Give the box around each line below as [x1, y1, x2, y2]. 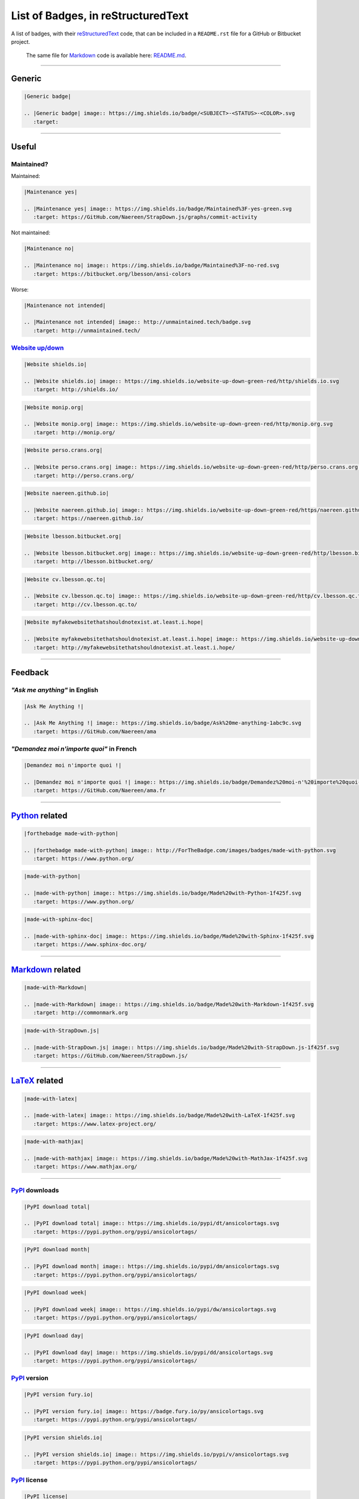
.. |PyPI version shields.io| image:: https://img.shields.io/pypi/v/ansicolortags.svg [23, 1451, 289, 1458]
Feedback [11, 667, 49, 678]
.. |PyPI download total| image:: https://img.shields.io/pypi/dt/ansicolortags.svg [23, 1220, 279, 1227]
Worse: [11, 285, 29, 293]
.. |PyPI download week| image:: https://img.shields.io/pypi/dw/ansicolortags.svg [23, 1306, 276, 1313]
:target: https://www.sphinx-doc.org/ [33, 941, 147, 948]
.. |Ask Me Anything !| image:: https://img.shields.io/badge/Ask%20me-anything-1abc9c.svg [23, 720, 302, 727]
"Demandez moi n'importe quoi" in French [11, 745, 137, 753]
